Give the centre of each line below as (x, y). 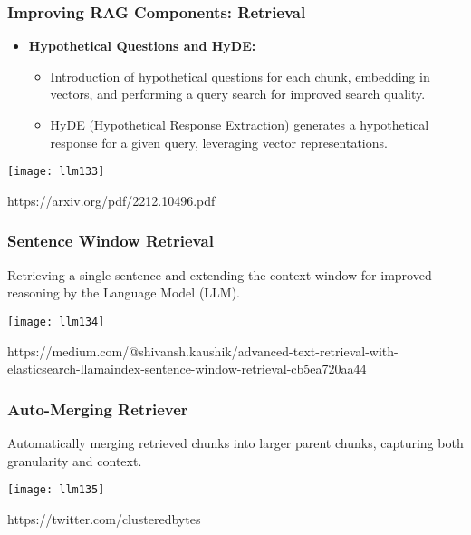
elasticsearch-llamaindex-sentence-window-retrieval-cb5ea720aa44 (187, 369)
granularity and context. (75, 460)
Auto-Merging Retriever (98, 409)
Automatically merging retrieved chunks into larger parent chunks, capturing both (235, 442)
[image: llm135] (56, 490)
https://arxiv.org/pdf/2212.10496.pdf (111, 200)
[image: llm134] (56, 321)
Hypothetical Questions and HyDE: (142, 46)
